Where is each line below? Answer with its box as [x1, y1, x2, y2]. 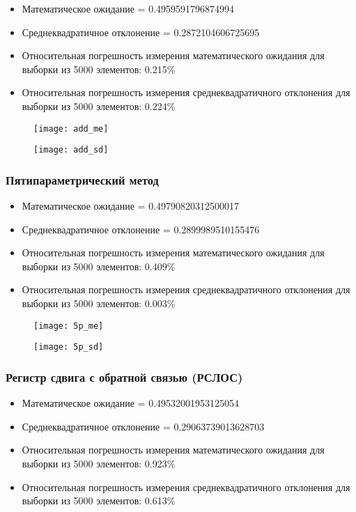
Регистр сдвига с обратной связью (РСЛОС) [6, 368, 243, 385]
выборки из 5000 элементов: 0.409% [22, 258, 176, 273]
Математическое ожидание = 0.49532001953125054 [22, 396, 240, 410]
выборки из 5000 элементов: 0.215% [22, 61, 176, 76]
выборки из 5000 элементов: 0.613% [22, 493, 176, 508]
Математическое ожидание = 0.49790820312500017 [22, 199, 240, 213]
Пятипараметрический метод [6, 171, 159, 188]
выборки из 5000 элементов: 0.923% [22, 456, 176, 470]
